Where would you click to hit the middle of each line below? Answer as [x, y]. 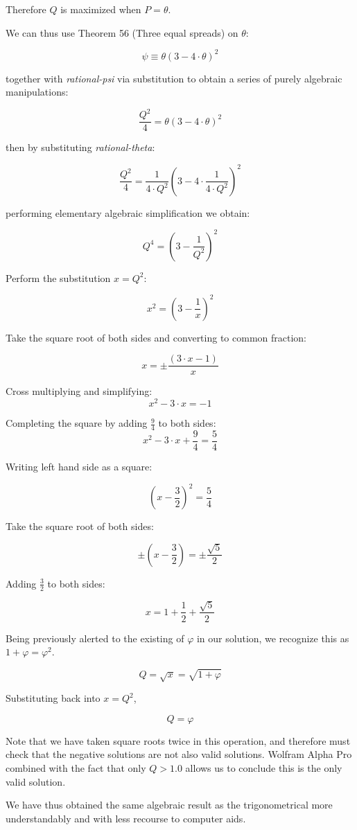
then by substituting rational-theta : [80, 147]
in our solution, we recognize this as [273, 638]
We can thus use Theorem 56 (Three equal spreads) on [122, 32]
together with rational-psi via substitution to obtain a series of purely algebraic [174, 78]
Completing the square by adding [77, 423]
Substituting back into [53, 698]
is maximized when [101, 9]
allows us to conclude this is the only [264, 768]
